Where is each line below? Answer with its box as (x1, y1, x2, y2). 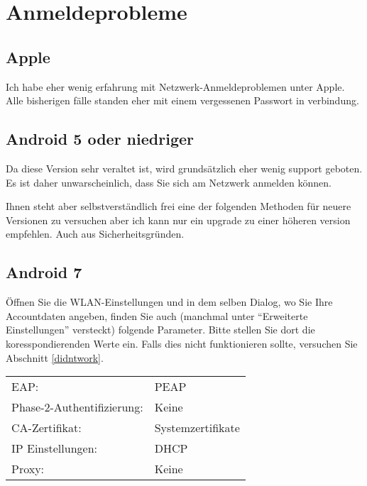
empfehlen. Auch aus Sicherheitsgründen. (6, 226, 185, 241)
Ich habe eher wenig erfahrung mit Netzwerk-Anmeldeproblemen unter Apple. (6, 79, 345, 94)
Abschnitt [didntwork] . (6, 350, 104, 365)
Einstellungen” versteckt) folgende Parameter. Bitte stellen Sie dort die (6, 322, 315, 337)
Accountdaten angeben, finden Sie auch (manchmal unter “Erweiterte (6, 308, 308, 323)
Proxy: (11, 460, 45, 477)
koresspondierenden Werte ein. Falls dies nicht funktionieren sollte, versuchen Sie (6, 336, 358, 350)
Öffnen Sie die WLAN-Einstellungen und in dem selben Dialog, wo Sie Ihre (6, 294, 333, 309)
